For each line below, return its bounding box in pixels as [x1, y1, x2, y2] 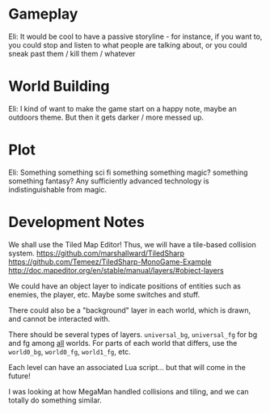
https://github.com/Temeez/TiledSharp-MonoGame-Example [8, 256, 212, 267]
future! [8, 371, 31, 381]
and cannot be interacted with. [8, 314, 111, 323]
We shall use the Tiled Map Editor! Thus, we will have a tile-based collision [8, 239, 256, 249]
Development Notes [8, 213, 146, 231]
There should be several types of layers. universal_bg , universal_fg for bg [8, 329, 258, 339]
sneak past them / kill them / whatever [8, 48, 136, 58]
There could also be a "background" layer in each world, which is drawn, [8, 305, 251, 315]
